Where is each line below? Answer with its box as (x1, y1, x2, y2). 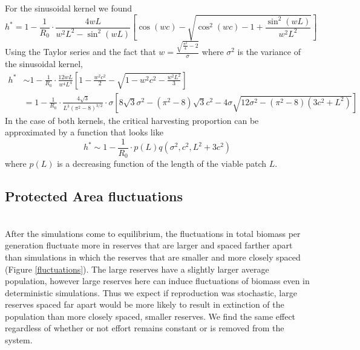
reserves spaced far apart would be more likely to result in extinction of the (5, 298, 284, 311)
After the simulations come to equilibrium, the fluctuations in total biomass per (5, 227, 301, 239)
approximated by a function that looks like (5, 126, 163, 138)
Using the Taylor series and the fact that (5, 45, 156, 58)
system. (5, 334, 33, 346)
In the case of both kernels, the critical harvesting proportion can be (5, 114, 259, 126)
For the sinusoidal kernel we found (5, 2, 133, 14)
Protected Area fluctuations (5, 187, 183, 206)
